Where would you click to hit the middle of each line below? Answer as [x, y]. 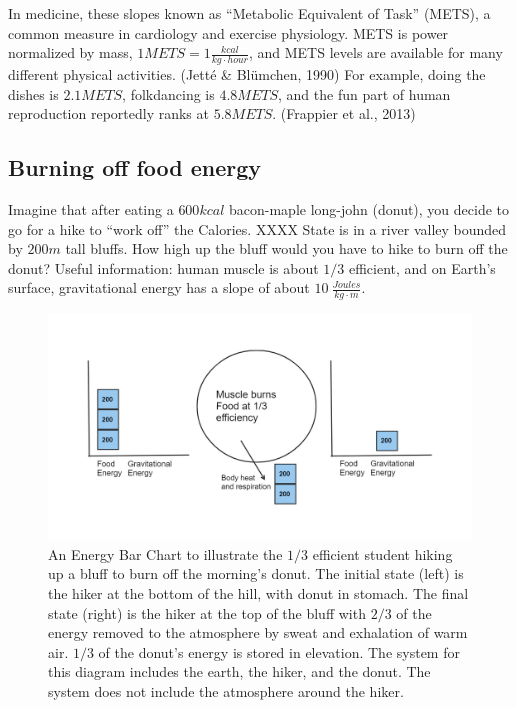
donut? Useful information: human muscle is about [163, 267]
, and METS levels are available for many [375, 52]
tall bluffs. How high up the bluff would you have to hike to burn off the [286, 248]
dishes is [33, 93]
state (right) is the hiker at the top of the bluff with [207, 612]
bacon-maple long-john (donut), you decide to [369, 209]
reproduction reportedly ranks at [108, 113]
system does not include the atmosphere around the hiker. [226, 691]
